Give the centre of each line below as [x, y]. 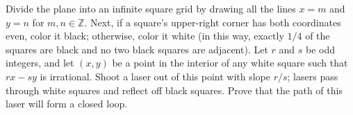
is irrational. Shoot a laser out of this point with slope [155, 76]
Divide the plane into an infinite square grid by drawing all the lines [151, 8]
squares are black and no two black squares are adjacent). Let [137, 49]
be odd [320, 49]
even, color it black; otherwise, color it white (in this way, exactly [145, 36]
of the [318, 36]
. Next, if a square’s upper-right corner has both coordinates [213, 22]
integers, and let [40, 63]
